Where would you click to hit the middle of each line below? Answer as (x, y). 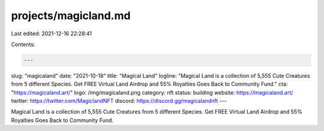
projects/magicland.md (71, 16)
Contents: (23, 44)
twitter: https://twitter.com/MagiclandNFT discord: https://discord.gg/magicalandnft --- (119, 101)
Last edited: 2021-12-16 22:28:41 (52, 33)
